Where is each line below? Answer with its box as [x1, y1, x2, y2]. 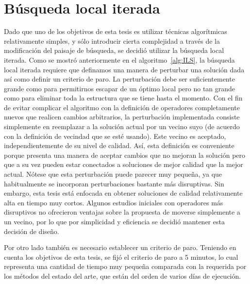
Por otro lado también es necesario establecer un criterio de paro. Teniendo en [4, 242, 236, 252]
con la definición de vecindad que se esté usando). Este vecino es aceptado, [4, 131, 226, 141]
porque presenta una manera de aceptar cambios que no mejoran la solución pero [4, 150, 246, 160]
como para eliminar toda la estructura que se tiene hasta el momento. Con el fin [4, 93, 243, 103]
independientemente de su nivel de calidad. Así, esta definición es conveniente [4, 140, 234, 150]
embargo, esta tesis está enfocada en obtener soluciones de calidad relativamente [4, 188, 243, 198]
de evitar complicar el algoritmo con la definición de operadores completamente [4, 102, 240, 112]
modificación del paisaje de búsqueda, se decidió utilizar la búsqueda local [4, 45, 224, 55]
